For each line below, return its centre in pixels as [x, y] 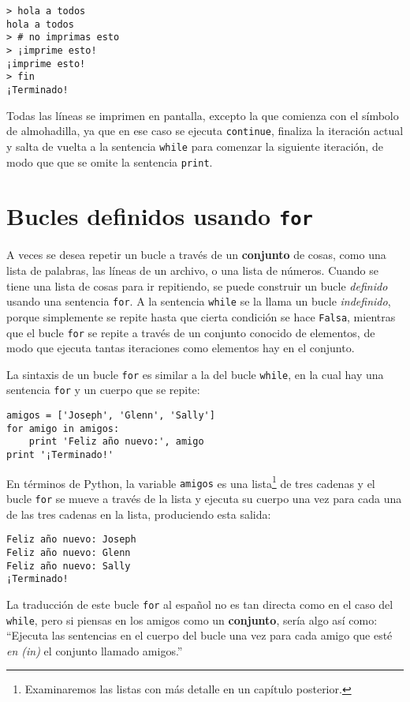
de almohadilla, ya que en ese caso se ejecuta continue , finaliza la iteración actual [205, 131]
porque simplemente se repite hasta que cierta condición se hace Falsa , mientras [201, 316]
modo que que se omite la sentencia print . [110, 161]
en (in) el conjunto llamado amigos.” [95, 650]
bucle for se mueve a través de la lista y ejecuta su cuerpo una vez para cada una [204, 498]
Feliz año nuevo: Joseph [71, 540]
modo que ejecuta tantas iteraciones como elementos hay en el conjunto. [181, 348]
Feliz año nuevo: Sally [69, 566]
